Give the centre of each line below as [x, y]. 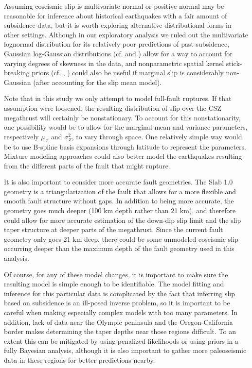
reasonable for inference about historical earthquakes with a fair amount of [116, 15]
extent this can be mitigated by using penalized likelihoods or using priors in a [121, 341]
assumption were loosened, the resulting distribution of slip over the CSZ [113, 108]
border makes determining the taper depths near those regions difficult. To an [120, 331]
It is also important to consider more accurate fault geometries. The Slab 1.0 [118, 182]
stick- [234, 63]
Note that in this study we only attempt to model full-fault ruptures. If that [118, 98]
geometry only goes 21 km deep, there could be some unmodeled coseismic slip [121, 239]
